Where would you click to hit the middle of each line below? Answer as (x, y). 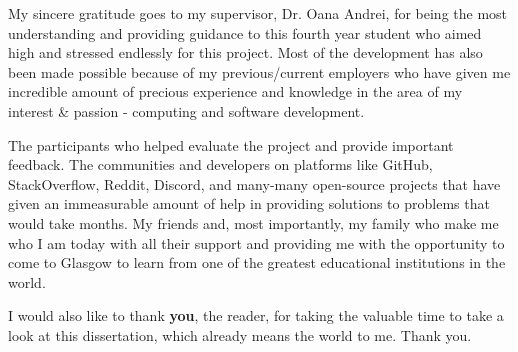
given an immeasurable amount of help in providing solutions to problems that (249, 203)
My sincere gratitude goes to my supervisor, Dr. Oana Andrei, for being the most (258, 13)
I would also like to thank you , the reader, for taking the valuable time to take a (256, 315)
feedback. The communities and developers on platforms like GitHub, (220, 164)
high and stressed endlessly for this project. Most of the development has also (245, 52)
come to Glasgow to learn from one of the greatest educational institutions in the (257, 262)
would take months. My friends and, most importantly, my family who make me (253, 222)
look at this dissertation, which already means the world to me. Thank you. (240, 334)
